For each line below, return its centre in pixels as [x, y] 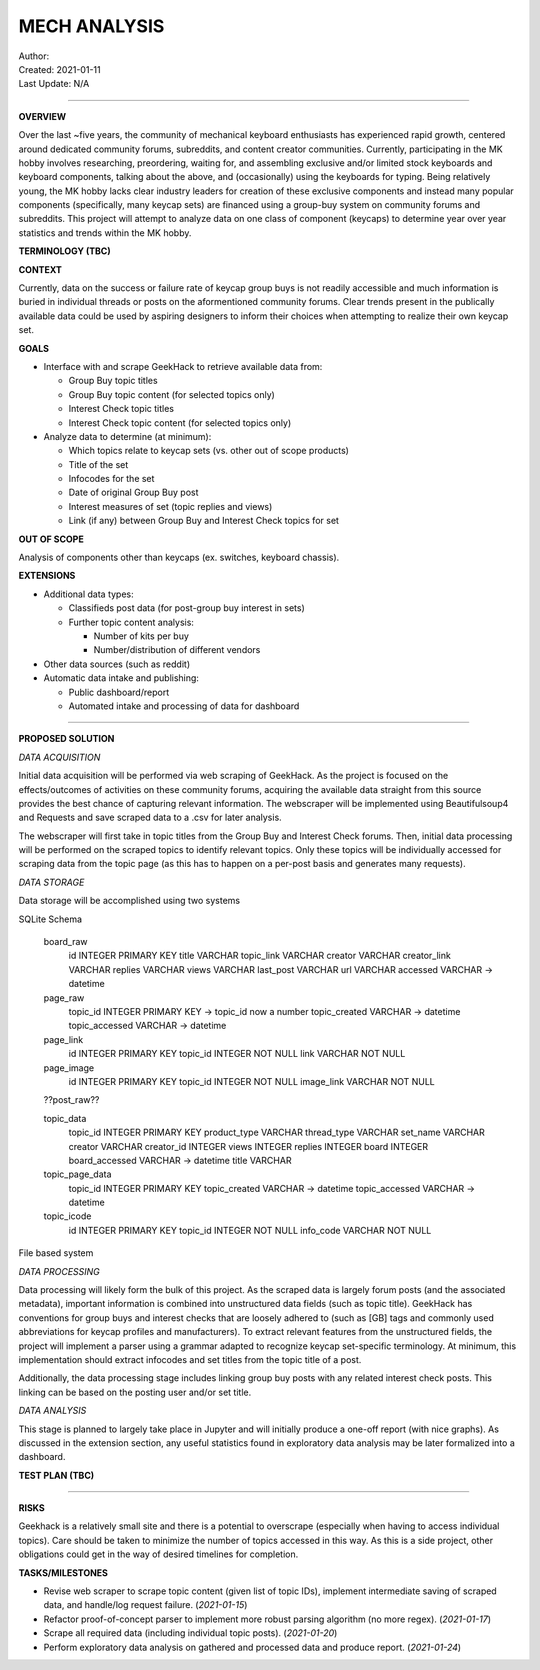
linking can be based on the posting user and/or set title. [135, 1392]
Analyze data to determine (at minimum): [127, 436]
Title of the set [98, 464]
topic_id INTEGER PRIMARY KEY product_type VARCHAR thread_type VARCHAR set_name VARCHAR [276, 1132]
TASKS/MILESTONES [63, 1572]
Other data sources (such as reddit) [117, 664]
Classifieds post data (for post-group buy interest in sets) [186, 608]
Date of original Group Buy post [133, 492]
